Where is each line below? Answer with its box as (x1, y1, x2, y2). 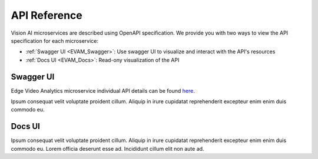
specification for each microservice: (11, 37, 98, 44)
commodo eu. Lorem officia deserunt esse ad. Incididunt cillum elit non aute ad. (11, 145, 204, 152)
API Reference (11, 9, 82, 22)
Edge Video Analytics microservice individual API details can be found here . (11, 87, 196, 94)
